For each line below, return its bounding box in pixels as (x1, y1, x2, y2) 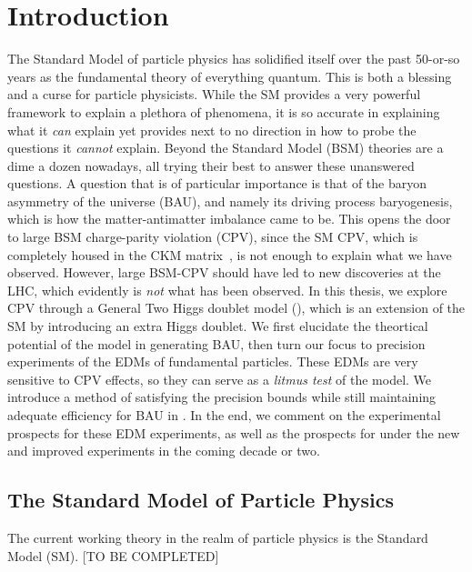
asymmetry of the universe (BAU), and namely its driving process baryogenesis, (7, 191, 453, 210)
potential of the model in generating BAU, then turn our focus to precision (7, 334, 426, 353)
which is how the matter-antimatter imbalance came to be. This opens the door (7, 209, 451, 228)
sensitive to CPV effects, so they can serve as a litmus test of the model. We (7, 369, 432, 388)
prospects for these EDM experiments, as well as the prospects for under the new (7, 423, 460, 442)
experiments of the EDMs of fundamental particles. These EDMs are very (7, 352, 418, 371)
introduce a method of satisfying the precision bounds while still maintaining (7, 387, 437, 406)
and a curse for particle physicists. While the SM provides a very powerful (7, 85, 421, 104)
